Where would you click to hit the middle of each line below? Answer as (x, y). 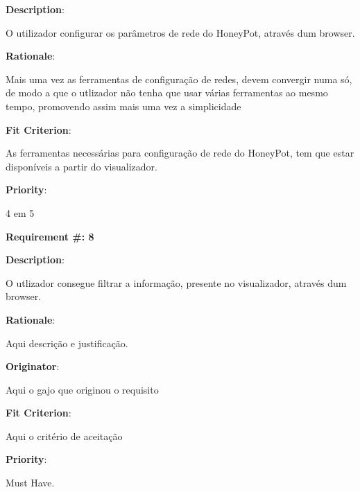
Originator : (33, 366)
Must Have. (30, 483)
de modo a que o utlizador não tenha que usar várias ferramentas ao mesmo (167, 93)
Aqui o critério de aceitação (64, 436)
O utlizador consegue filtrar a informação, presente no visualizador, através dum (176, 282)
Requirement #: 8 (50, 236)
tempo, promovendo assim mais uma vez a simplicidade (123, 106)
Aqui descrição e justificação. (67, 343)
